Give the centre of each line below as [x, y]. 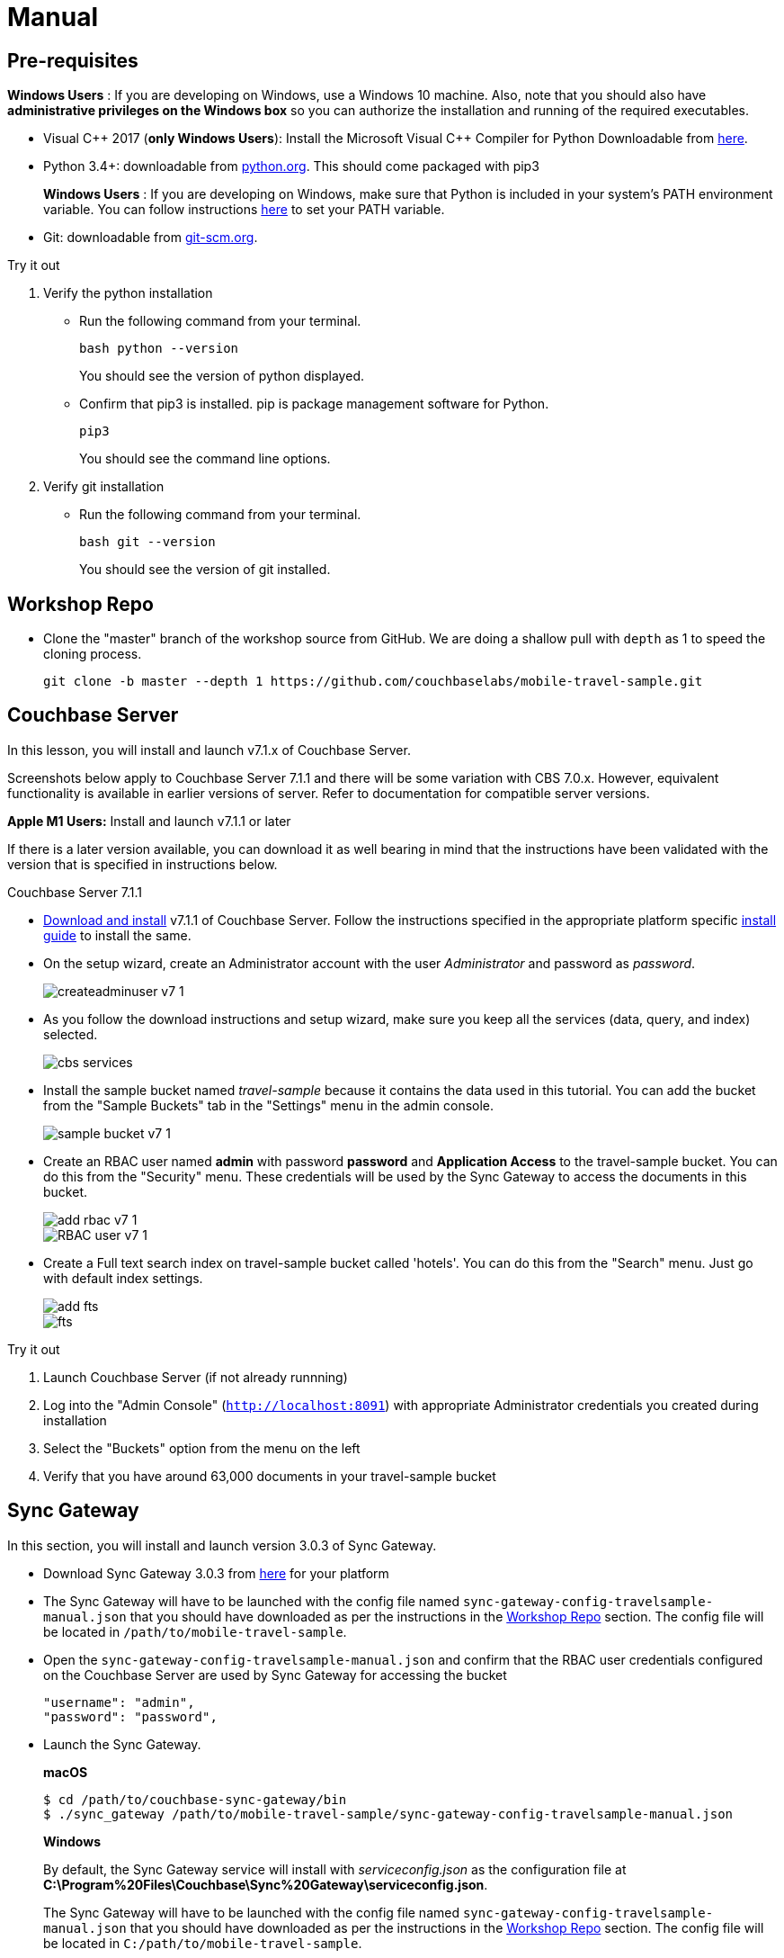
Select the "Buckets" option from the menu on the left [202, 1448]
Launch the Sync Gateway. [122, 1744]
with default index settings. [123, 1278]
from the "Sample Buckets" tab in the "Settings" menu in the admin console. [269, 1105]
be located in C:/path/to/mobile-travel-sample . [203, 1943]
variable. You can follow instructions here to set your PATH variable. [244, 210]
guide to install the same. [117, 935]
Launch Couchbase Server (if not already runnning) [196, 1377]
